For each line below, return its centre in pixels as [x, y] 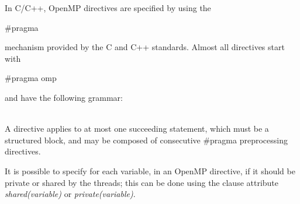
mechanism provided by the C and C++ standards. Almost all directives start [145, 47]
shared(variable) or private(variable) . [70, 194]
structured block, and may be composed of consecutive [103, 140]
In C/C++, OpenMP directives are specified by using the [108, 8]
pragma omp [34, 78]
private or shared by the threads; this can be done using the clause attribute [142, 182]
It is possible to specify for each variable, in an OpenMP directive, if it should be [150, 170]
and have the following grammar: [64, 97]
